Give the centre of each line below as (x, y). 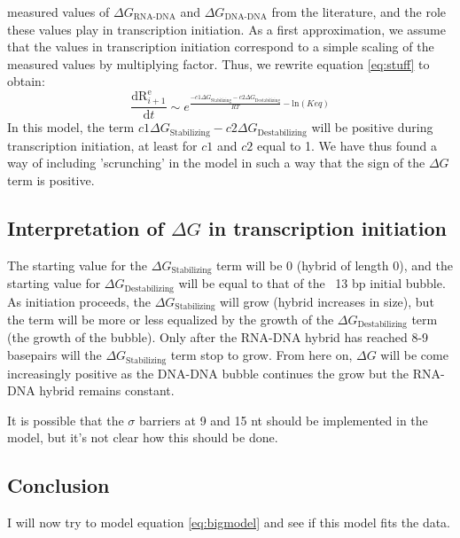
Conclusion (58, 485)
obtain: (26, 81)
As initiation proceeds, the (79, 301)
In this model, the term (71, 127)
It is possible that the (66, 420)
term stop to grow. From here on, (261, 355)
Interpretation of (86, 227)
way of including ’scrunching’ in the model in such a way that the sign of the (216, 163)
